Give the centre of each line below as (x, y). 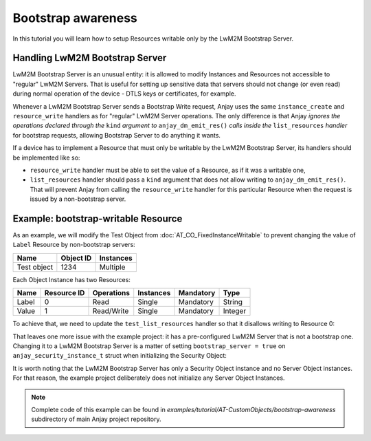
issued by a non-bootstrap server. (78, 199)
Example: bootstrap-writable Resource (98, 218)
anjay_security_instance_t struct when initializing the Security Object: (120, 356)
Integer (235, 311)
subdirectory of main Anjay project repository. (96, 419)
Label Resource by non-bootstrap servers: (74, 245)
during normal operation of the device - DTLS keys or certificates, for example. (124, 94)
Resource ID (65, 293)
